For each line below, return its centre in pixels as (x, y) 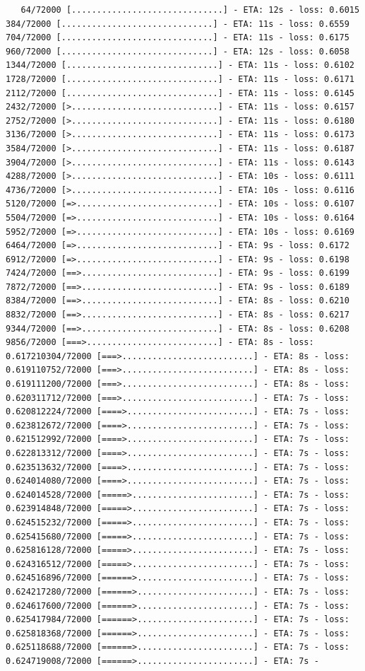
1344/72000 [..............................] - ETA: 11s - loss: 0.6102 (180, 65)
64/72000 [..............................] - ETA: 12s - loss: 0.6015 (190, 10)
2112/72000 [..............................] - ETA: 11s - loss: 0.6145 (180, 93)
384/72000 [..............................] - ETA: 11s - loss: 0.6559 (178, 24)
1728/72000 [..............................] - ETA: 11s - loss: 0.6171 (180, 79)
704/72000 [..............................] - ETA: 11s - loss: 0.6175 (178, 38)
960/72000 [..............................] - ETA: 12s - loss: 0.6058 (178, 51)
